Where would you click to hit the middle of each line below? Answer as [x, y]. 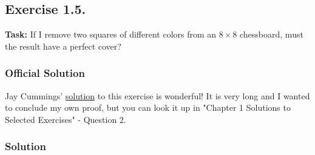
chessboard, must [272, 34]
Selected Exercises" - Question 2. [66, 119]
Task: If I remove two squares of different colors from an [111, 34]
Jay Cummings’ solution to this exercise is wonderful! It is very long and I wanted [157, 95]
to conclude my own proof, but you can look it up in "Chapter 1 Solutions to [148, 107]
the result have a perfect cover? [63, 46]
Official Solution [45, 73]
